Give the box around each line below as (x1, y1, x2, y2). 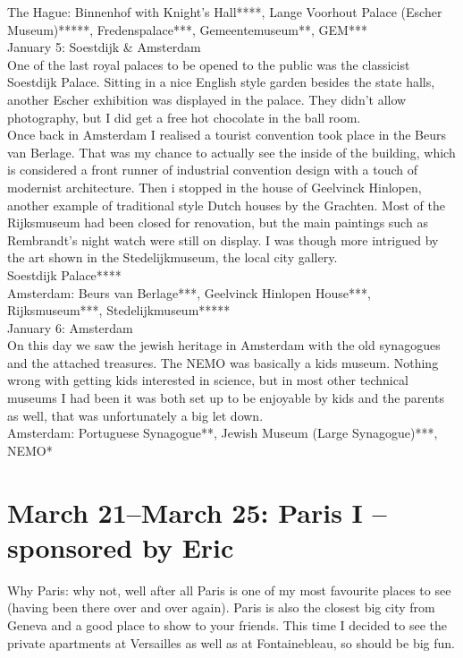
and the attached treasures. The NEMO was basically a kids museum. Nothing (7, 353, 439, 372)
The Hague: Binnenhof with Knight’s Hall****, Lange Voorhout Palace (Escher (7, 3, 442, 21)
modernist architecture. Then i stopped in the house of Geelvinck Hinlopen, (7, 177, 422, 196)
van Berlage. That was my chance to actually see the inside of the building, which (7, 142, 456, 161)
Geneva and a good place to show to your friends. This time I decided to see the (7, 615, 447, 634)
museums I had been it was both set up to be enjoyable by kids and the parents (7, 389, 444, 407)
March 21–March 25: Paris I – (7, 493, 387, 530)
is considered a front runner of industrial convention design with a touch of (7, 160, 418, 179)
